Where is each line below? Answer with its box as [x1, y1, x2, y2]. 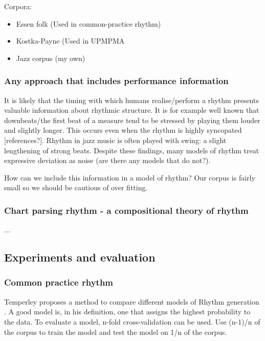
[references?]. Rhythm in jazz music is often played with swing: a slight [4, 134, 227, 145]
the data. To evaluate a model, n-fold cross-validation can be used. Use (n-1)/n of [4, 316, 260, 327]
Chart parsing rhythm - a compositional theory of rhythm [4, 204, 249, 216]
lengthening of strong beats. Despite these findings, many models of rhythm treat [4, 145, 259, 155]
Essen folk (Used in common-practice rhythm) [16, 18, 161, 29]
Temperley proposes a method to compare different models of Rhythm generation [4, 296, 259, 307]
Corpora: [4, 1, 32, 11]
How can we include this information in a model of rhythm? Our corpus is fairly [4, 172, 255, 183]
